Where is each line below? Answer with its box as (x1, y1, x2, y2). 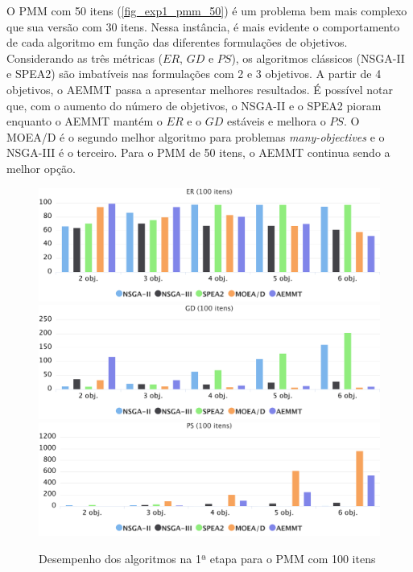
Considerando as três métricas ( (6, 49, 163, 66)
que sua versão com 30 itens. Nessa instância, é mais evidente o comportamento (6, 18, 400, 35)
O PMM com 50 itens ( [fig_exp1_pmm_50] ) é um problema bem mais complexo (6, 2, 407, 19)
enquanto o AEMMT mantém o (6, 113, 163, 130)
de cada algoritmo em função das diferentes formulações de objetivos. (6, 34, 348, 51)
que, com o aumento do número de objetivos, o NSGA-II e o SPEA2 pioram (6, 97, 382, 113)
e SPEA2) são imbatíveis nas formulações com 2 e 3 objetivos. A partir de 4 (6, 65, 382, 82)
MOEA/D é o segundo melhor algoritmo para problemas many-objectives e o (6, 128, 385, 145)
